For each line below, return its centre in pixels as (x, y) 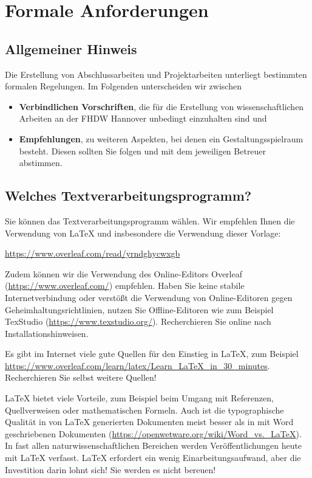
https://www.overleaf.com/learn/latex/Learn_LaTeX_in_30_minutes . (137, 365)
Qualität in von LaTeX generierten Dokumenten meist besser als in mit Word (149, 422)
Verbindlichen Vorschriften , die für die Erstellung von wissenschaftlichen (161, 106)
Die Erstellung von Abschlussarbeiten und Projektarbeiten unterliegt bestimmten (156, 74)
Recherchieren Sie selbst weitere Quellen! (81, 377)
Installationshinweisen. (47, 333)
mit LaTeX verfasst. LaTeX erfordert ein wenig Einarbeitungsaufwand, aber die (153, 458)
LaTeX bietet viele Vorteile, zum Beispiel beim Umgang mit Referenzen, (139, 398)
